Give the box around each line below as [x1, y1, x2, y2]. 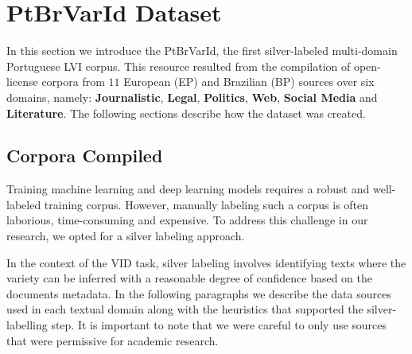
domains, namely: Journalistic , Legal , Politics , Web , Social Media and [6, 88, 378, 105]
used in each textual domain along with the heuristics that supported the [6, 301, 363, 317]
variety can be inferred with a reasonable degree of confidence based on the [6, 270, 372, 286]
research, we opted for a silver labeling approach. [6, 228, 245, 244]
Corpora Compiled [6, 143, 163, 168]
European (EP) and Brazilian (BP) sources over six [123, 73, 375, 90]
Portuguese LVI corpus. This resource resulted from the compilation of [6, 57, 351, 74]
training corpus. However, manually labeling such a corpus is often [44, 196, 369, 212]
